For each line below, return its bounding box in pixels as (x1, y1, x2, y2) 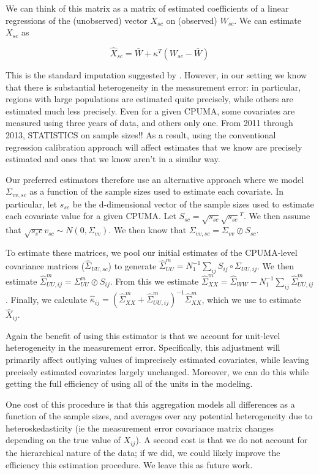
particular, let (6, 197, 58, 210)
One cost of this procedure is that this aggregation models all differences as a (6, 397, 295, 410)
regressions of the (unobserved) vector (6, 13, 148, 26)
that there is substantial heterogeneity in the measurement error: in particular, (6, 80, 301, 93)
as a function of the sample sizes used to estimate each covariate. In (29, 185, 284, 198)
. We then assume (243, 209, 310, 222)
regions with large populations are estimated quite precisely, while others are (6, 92, 293, 105)
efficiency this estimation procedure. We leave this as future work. (6, 458, 253, 471)
